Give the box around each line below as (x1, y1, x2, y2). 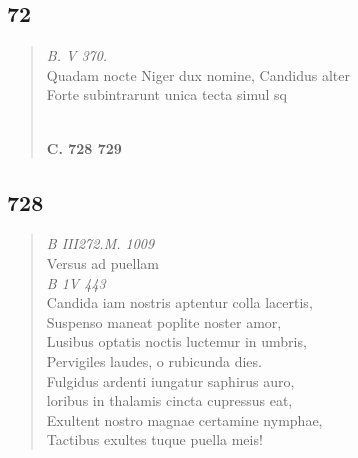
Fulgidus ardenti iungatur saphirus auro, (46, 370, 295, 391)
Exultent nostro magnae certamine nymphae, (46, 409, 323, 430)
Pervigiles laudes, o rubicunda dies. (46, 350, 262, 371)
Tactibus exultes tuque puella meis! (46, 429, 263, 450)
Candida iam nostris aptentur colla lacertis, (46, 292, 313, 313)
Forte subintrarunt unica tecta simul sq (46, 84, 287, 105)
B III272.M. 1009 (46, 233, 155, 254)
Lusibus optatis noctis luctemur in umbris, (46, 331, 307, 352)
